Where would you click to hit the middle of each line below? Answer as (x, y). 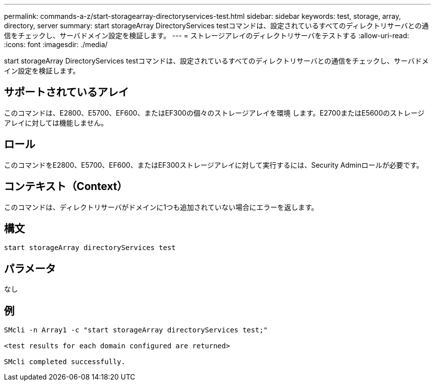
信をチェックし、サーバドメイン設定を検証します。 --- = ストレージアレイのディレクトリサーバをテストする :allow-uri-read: (207, 35)
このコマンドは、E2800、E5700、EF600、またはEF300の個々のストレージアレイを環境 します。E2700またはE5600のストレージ (214, 113)
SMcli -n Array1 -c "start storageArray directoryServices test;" (136, 330)
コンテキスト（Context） (66, 187)
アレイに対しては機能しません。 (56, 123)
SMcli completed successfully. (65, 362)
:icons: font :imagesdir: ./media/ (56, 44)
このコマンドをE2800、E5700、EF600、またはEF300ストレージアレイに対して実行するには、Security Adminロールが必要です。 (214, 165)
